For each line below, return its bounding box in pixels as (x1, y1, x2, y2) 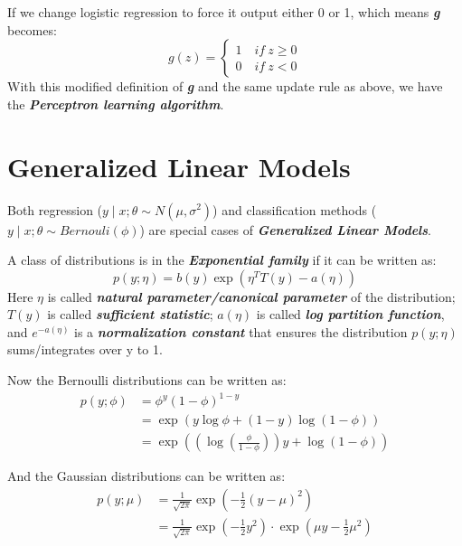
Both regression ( (7, 200, 103, 219)
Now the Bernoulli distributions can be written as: (7, 371, 287, 390)
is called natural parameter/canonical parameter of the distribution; (47, 287, 456, 306)
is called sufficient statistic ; (47, 305, 213, 324)
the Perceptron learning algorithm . (7, 94, 224, 113)
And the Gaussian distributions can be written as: (7, 466, 286, 485)
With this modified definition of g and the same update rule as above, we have (7, 77, 443, 96)
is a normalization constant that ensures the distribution (74, 322, 408, 341)
